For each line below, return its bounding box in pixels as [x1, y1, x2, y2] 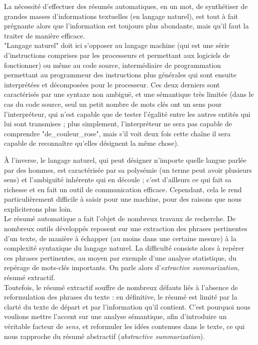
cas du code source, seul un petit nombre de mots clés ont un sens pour [4, 98, 222, 109]
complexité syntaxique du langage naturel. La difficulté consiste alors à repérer [4, 243, 245, 253]
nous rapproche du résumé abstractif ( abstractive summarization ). [4, 331, 205, 341]
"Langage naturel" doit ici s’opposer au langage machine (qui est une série [4, 40, 230, 50]
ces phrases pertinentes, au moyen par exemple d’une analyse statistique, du [4, 252, 237, 263]
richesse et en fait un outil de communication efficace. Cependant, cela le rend [4, 184, 242, 194]
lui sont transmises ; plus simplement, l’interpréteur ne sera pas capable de [4, 118, 232, 129]
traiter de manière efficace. [4, 30, 85, 40]
